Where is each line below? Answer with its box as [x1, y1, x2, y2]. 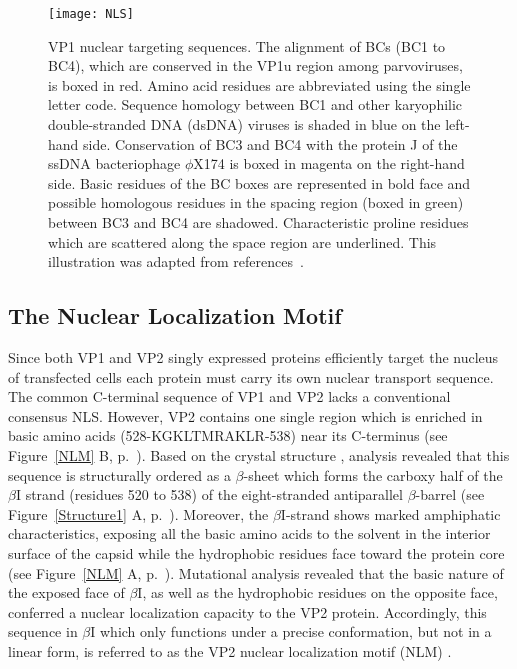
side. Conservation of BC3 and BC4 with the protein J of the [83, 133, 458, 154]
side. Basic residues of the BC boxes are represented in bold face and [48, 172, 471, 193]
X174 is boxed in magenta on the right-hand [193, 153, 465, 174]
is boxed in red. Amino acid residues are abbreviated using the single [48, 74, 471, 95]
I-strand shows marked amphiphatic [280, 503, 501, 524]
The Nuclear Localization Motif [8, 300, 342, 331]
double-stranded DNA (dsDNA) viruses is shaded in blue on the [48, 114, 441, 135]
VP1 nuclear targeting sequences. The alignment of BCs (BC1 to [48, 35, 446, 56]
